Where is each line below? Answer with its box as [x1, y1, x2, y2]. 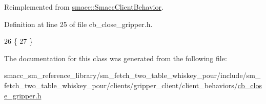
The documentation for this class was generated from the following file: [4, 53, 227, 63]
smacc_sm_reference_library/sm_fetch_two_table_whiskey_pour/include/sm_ [4, 70, 261, 81]
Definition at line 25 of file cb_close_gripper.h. [4, 18, 153, 29]
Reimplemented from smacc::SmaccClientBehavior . [4, 2, 163, 12]
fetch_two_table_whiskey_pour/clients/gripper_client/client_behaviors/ [4, 80, 238, 90]
